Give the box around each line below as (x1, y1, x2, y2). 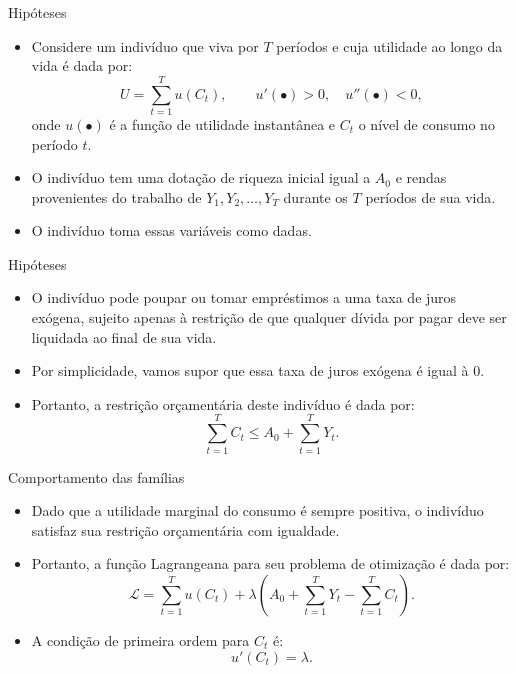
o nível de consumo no (358, 113, 495, 134)
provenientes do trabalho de (31, 186, 202, 207)
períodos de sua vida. (365, 186, 496, 207)
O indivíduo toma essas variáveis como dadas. (31, 220, 312, 241)
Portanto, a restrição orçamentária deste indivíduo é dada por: (31, 393, 415, 414)
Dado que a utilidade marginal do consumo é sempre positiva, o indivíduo (31, 500, 484, 521)
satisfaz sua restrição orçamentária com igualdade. (31, 519, 340, 540)
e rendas (395, 167, 447, 188)
